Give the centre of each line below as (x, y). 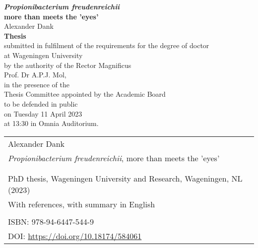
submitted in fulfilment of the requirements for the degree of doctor (107, 45)
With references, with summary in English (82, 204)
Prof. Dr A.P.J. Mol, (35, 75)
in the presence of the (37, 84)
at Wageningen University (43, 55)
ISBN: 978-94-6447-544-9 (51, 221)
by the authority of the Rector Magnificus (68, 65)
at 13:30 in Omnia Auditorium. (51, 123)
